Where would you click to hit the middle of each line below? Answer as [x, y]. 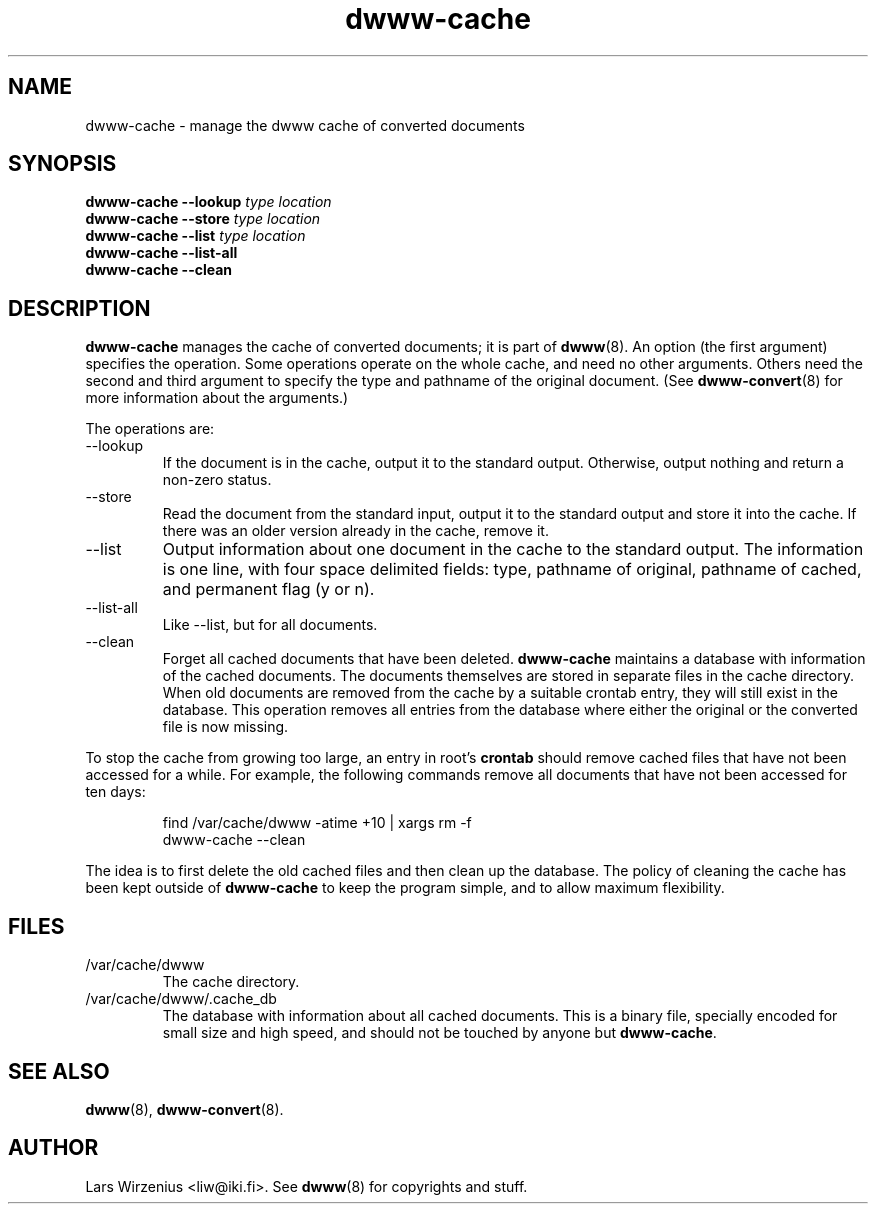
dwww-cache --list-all [161, 253]
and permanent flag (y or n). [268, 589]
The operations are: [150, 429]
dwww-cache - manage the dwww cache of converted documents [305, 125]
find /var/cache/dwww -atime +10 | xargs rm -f [317, 823]
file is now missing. [225, 727]
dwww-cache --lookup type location [208, 202]
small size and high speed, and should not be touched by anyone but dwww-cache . [439, 1033]
